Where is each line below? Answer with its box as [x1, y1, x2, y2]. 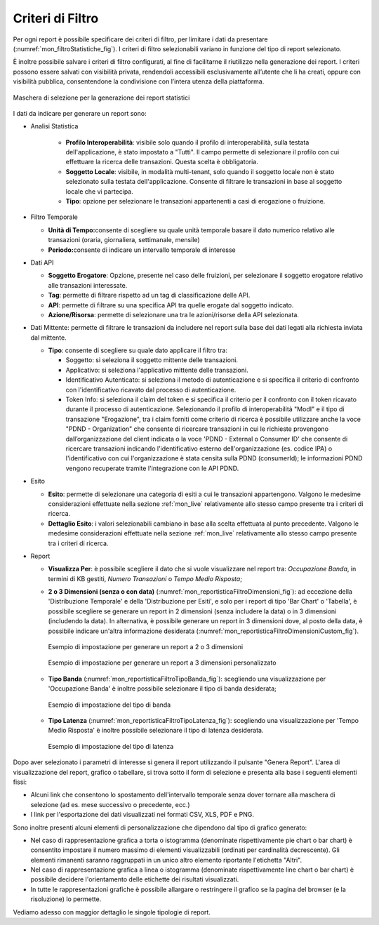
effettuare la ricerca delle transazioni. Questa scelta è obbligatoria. [65, 158, 259, 166]
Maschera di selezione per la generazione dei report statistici [13, 93, 190, 102]
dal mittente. [30, 333, 67, 342]
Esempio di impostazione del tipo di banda [48, 700, 171, 709]
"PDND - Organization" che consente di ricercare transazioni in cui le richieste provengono [65, 425, 329, 433]
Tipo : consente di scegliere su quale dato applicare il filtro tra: [48, 346, 228, 354]
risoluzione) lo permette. [30, 895, 102, 903]
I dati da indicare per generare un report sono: [13, 109, 147, 117]
